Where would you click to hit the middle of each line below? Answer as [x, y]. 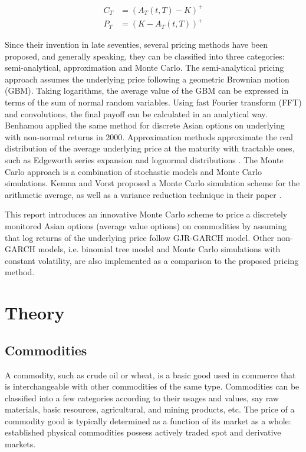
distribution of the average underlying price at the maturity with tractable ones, [150, 148]
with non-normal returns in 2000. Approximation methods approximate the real [149, 136]
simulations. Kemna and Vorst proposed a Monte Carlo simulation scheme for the [152, 183]
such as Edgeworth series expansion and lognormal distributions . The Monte [144, 160]
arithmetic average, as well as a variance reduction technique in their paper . [143, 194]
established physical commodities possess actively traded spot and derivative [143, 432]
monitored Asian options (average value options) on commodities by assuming [146, 225]
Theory [35, 313]
